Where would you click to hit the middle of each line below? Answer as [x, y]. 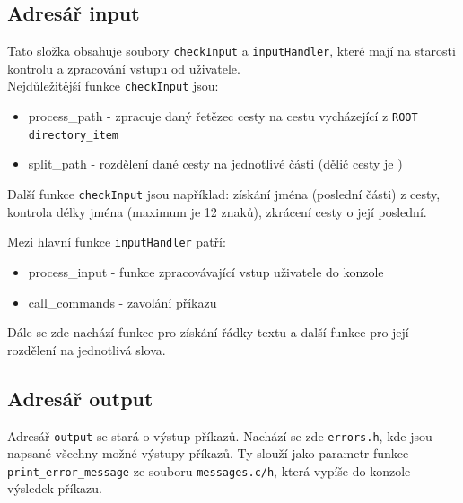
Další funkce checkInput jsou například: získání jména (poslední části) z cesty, [224, 194]
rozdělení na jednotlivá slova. [87, 349]
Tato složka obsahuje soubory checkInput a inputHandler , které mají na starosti [231, 51]
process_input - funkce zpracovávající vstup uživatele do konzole [206, 271]
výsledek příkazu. [55, 488]
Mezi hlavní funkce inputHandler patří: [117, 242]
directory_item [74, 135]
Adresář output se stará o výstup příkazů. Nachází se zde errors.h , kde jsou [220, 435]
